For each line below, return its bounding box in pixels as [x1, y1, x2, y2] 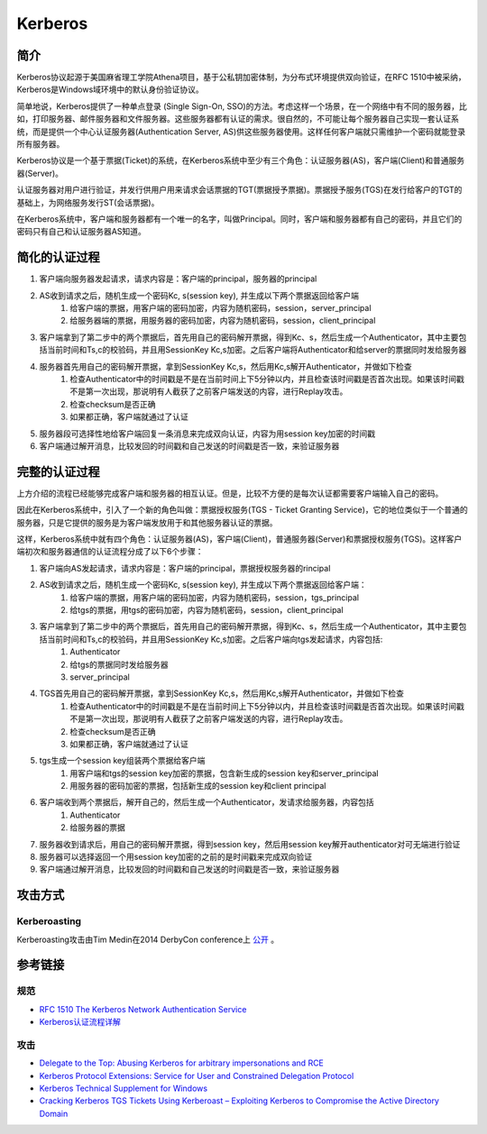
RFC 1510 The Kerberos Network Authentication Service [39, 1003, 247, 1014]
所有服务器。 [16, 139, 65, 150]
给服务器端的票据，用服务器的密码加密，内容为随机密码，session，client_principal [69, 316, 376, 326]
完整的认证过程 [16, 464, 100, 480]
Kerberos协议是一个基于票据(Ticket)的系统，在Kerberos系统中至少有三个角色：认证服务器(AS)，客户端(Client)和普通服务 [16, 155, 464, 166]
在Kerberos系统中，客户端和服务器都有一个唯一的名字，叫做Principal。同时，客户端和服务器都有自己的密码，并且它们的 [16, 213, 463, 224]
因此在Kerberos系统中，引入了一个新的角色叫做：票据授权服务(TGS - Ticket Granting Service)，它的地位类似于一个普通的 [16, 505, 468, 516]
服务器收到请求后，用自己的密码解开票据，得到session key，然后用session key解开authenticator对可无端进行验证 [39, 838, 461, 849]
